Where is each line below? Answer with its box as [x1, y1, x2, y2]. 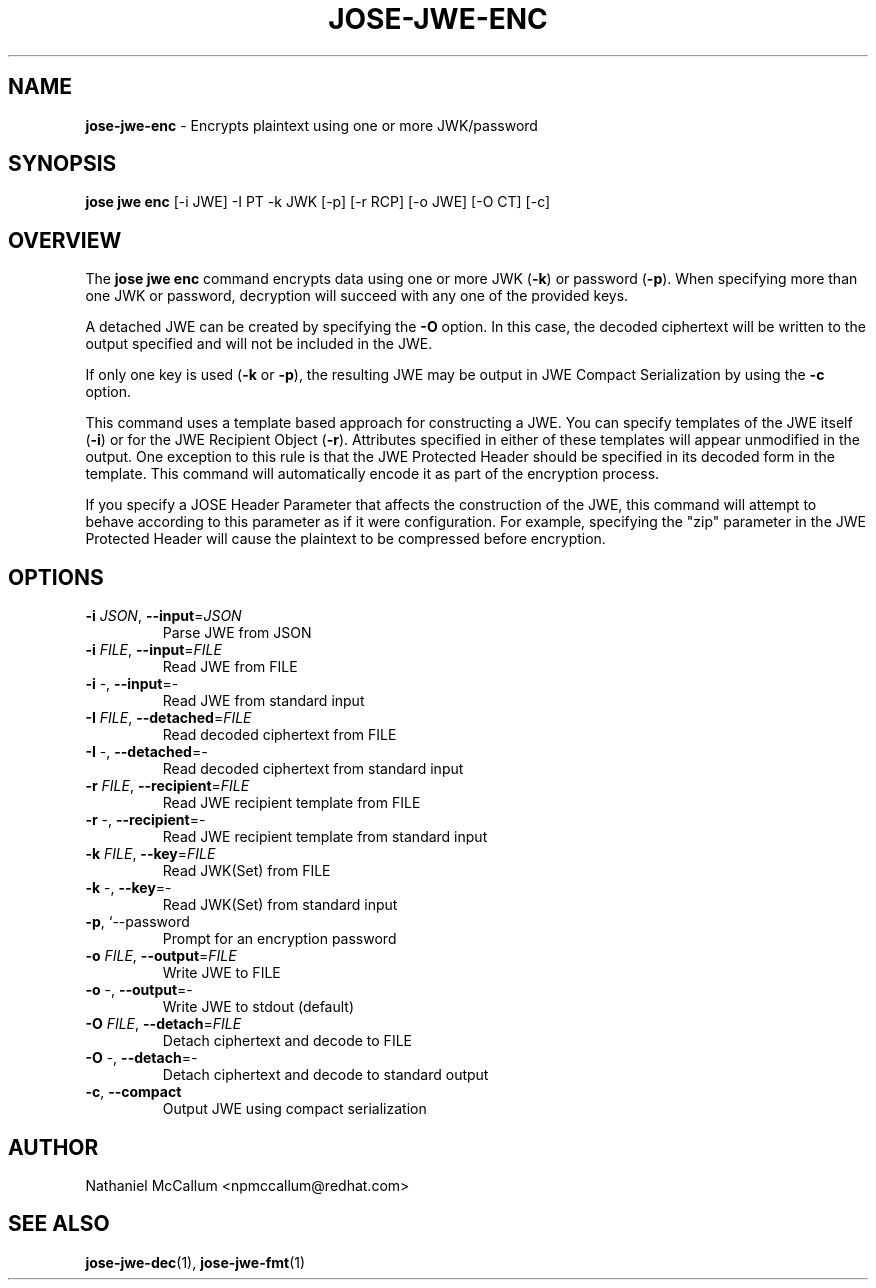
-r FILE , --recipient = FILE [85, 777, 250, 795]
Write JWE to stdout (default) [162, 998, 355, 1016]
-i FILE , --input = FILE [85, 641, 222, 659]
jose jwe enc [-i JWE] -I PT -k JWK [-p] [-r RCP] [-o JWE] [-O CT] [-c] [85, 193, 551, 211]
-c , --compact [85, 1083, 182, 1101]
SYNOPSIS [8, 151, 117, 177]
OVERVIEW [8, 227, 122, 253]
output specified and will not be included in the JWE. [85, 335, 433, 353]
